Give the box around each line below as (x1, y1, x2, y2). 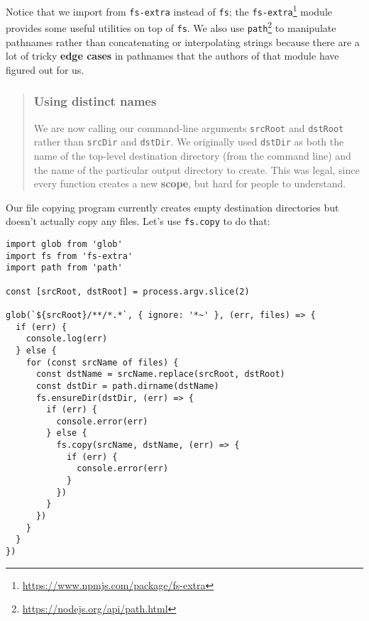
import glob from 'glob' (6, 238, 123, 249)
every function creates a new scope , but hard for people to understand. (33, 176, 346, 191)
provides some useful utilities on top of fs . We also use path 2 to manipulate (6, 18, 336, 35)
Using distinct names (33, 92, 157, 110)
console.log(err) (26, 334, 108, 344)
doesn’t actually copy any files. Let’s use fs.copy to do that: (6, 214, 270, 229)
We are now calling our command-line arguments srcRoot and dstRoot (33, 120, 344, 135)
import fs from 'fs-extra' (6, 251, 133, 261)
